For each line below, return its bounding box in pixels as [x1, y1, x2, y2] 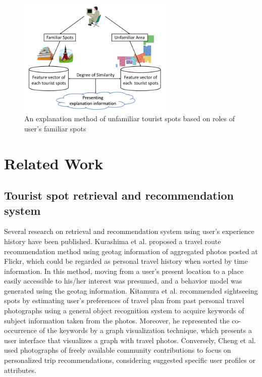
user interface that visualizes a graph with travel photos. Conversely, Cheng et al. [4, 335, 256, 345]
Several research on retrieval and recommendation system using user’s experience [4, 226, 254, 237]
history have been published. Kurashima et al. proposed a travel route [4, 235, 221, 246]
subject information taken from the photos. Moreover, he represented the [4, 315, 230, 325]
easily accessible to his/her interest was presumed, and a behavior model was [4, 275, 242, 286]
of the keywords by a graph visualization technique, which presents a [39, 325, 252, 336]
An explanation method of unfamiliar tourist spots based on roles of [24, 113, 235, 124]
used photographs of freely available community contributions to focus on [4, 345, 231, 355]
